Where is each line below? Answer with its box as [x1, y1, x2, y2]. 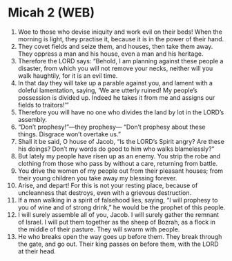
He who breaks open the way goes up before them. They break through [17, 232, 222, 240]
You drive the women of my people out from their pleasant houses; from [17, 167, 224, 175]
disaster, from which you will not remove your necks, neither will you [17, 64, 213, 72]
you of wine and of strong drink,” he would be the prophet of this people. [17, 203, 226, 211]
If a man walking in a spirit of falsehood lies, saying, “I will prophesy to [17, 196, 218, 204]
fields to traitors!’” [17, 101, 70, 109]
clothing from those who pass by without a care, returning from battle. [17, 159, 218, 167]
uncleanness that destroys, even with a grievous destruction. [17, 188, 192, 197]
